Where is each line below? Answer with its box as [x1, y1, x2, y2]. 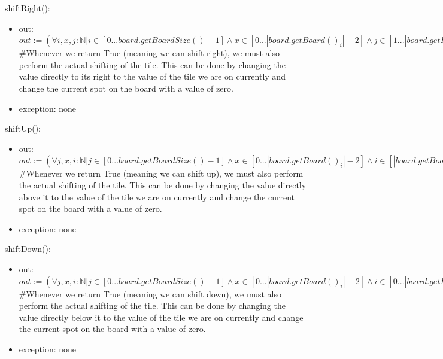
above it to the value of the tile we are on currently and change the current [19, 190, 295, 203]
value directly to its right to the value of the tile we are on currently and [19, 70, 286, 83]
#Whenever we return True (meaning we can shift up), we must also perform [19, 167, 304, 180]
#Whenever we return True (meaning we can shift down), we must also [19, 287, 282, 300]
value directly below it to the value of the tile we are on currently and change [19, 311, 304, 323]
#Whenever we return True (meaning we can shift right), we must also [19, 47, 280, 59]
